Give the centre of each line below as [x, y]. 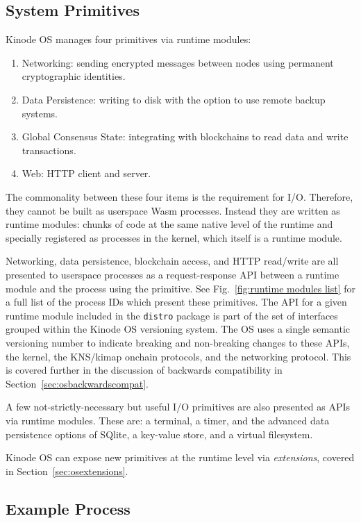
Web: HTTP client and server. [86, 173]
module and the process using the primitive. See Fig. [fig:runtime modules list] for [180, 288]
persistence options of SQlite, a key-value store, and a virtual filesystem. [159, 434]
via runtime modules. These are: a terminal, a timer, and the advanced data [168, 420]
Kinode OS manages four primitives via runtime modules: [128, 39]
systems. [40, 113]
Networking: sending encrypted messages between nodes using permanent [178, 62]
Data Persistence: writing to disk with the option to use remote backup [174, 99]
